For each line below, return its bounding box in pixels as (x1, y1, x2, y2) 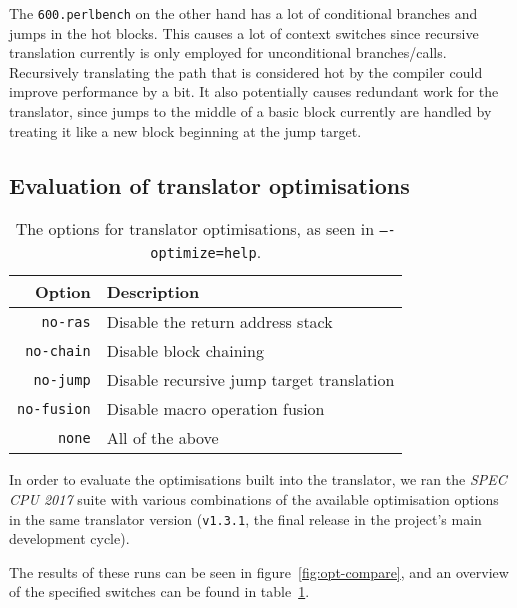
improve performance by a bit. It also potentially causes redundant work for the (9, 81, 499, 102)
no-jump (33, 371, 91, 388)
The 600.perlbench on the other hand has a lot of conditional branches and (9, 3, 478, 23)
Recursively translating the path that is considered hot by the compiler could (9, 61, 483, 82)
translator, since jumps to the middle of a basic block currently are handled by (9, 101, 492, 122)
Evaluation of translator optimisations (9, 169, 410, 200)
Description (106, 280, 200, 304)
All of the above (106, 426, 219, 450)
